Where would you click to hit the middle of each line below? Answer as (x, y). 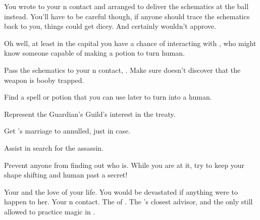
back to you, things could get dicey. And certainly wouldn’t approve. (110, 26)
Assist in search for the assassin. (54, 147)
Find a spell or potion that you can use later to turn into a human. (108, 97)
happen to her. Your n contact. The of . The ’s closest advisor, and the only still (128, 202)
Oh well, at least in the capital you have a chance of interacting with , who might (130, 43)
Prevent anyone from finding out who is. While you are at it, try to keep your (124, 165)
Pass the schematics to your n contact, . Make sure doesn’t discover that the (122, 70)
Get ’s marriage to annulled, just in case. (67, 131)
